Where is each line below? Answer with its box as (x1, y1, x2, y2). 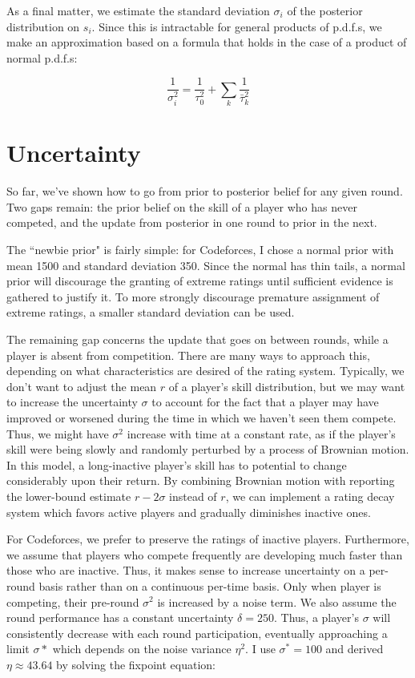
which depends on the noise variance (52, 640, 232, 657)
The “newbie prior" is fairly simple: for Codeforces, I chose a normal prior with (6, 241, 394, 258)
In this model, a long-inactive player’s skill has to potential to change (6, 456, 347, 473)
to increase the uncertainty (6, 393, 138, 410)
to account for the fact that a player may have (151, 393, 379, 410)
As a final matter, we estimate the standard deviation (6, 2, 270, 18)
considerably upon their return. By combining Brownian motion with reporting (6, 472, 395, 489)
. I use (245, 640, 276, 657)
